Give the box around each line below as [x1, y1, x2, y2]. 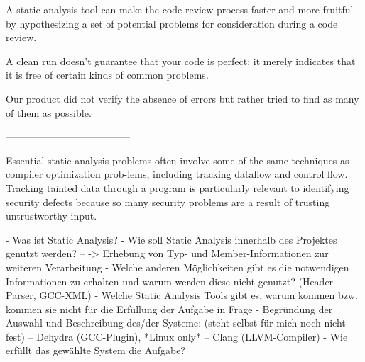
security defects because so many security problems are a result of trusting [6, 194, 330, 209]
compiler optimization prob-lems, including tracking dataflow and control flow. [6, 166, 348, 181]
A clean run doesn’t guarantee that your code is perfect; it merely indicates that [6, 53, 356, 68]
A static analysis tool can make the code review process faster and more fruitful [6, 2, 354, 16]
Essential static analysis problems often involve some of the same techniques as [6, 152, 349, 167]
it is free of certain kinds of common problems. [6, 67, 209, 82]
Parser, [6, 288, 36, 302]
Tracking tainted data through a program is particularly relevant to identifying [6, 180, 349, 195]
